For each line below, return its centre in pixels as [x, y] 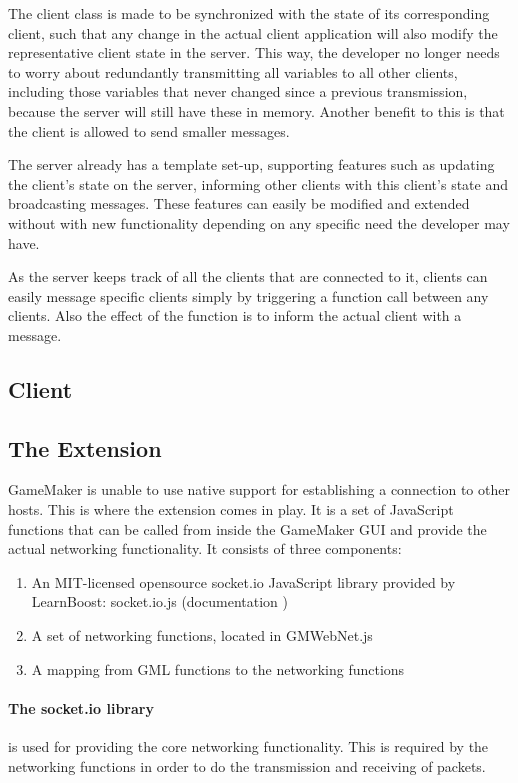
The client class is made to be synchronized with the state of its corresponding [249, 13]
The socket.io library [81, 707]
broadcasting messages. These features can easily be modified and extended [239, 203]
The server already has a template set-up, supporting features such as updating [251, 164]
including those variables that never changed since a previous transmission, [238, 91]
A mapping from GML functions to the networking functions [218, 668]
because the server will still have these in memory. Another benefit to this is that [256, 110]
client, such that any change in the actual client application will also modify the [253, 32]
